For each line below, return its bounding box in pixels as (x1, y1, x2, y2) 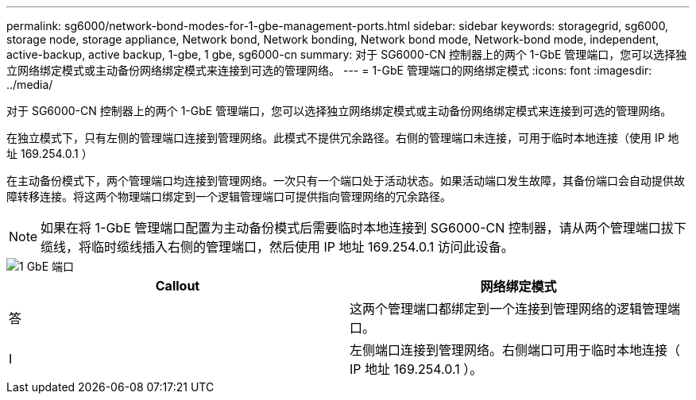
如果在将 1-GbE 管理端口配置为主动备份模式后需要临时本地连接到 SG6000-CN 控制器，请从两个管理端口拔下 (41, 220, 686, 236)
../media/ (6, 78, 53, 91)
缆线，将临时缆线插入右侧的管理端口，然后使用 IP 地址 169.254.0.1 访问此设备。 (41, 239, 514, 255)
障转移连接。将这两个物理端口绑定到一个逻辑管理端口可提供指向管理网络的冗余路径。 (6, 190, 451, 203)
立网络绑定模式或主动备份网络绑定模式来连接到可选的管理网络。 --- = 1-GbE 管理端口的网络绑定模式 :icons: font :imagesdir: (6, 63, 652, 77)
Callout (155, 278, 200, 294)
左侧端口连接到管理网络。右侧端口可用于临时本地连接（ (350, 342, 681, 358)
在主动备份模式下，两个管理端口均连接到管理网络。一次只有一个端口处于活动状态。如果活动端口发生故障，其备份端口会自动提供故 (6, 174, 685, 187)
